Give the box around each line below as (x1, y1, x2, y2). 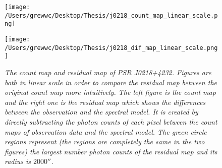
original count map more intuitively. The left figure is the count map (5, 87, 216, 97)
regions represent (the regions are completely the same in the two (5, 136, 205, 147)
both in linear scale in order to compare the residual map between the (5, 77, 217, 87)
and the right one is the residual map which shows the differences (5, 96, 206, 107)
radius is (5, 156, 31, 166)
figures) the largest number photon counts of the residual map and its (5, 146, 217, 156)
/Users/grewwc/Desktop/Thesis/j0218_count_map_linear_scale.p (5, 12, 218, 19)
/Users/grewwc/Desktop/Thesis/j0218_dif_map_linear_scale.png (5, 44, 218, 51)
